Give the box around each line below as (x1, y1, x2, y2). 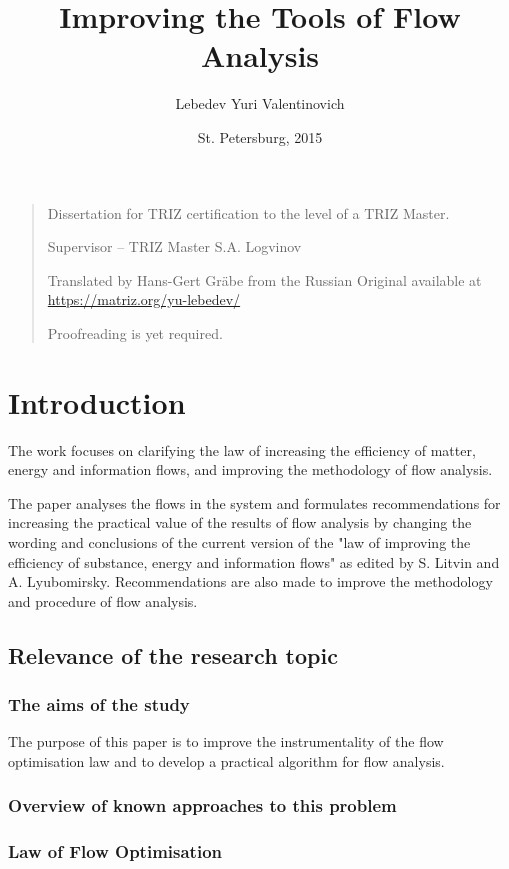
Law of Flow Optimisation (8, 839, 222, 864)
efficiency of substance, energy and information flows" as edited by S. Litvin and (8, 551, 500, 572)
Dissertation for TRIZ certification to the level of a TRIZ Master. (47, 202, 450, 223)
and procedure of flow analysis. (8, 590, 198, 611)
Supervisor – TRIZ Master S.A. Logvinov (47, 236, 302, 257)
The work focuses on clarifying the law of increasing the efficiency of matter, (8, 439, 476, 460)
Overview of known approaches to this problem (8, 793, 397, 818)
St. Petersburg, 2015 (197, 126, 323, 147)
